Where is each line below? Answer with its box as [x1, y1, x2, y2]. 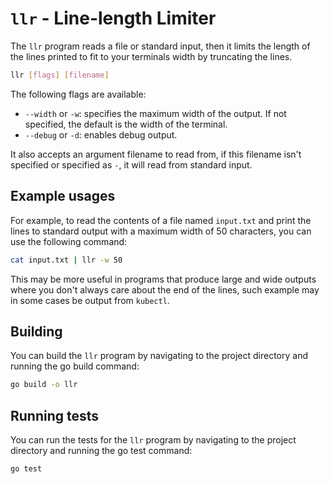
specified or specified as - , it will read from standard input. [10, 158, 253, 171]
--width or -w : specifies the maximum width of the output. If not [24, 107, 287, 119]
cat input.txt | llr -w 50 [10, 255, 123, 265]
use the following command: [10, 235, 128, 247]
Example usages [10, 188, 116, 205]
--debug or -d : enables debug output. [24, 128, 178, 141]
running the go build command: [10, 360, 140, 372]
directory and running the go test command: [10, 445, 193, 456]
